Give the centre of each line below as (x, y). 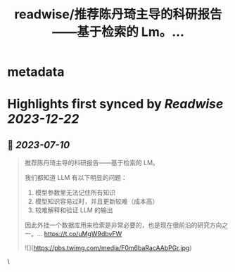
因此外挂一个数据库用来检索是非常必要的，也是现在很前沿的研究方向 (123, 225)
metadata (36, 72)
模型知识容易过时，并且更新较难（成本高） (97, 202)
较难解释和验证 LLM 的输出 (74, 210)
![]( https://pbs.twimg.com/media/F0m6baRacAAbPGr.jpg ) (108, 248)
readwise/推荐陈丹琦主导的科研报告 (118, 14)
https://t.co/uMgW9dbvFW (83, 234)
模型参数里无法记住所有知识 (75, 193)
